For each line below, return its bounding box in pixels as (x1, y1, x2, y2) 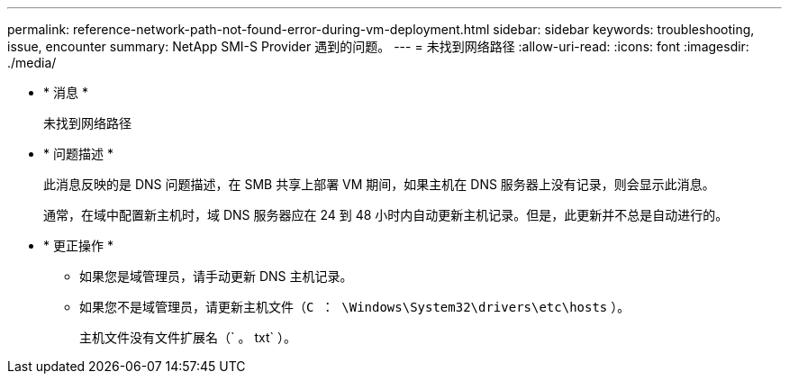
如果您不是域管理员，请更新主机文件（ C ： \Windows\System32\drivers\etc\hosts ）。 (79, 299, 630, 314)
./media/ (7, 55, 57, 70)
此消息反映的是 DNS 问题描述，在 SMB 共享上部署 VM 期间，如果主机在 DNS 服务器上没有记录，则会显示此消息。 (43, 177, 715, 192)
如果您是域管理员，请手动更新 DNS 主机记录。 (79, 268, 353, 284)
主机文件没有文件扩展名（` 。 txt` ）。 (79, 330, 296, 345)
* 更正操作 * (43, 238, 113, 253)
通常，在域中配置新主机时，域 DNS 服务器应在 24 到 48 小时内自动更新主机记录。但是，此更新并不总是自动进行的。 (43, 207, 729, 222)
